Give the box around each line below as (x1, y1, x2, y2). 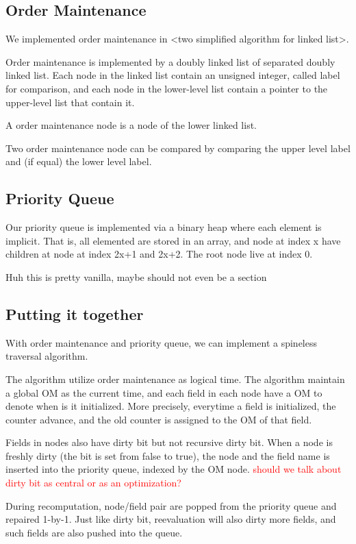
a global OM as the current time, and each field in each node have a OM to (5, 385, 322, 399)
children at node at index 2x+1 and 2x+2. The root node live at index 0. (5, 247, 313, 261)
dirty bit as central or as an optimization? (5, 475, 181, 490)
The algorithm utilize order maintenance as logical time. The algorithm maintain (5, 371, 345, 386)
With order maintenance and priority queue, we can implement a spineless (5, 335, 317, 349)
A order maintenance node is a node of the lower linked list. (5, 118, 257, 132)
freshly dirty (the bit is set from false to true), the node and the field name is (5, 448, 330, 462)
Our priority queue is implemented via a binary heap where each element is (5, 220, 322, 234)
